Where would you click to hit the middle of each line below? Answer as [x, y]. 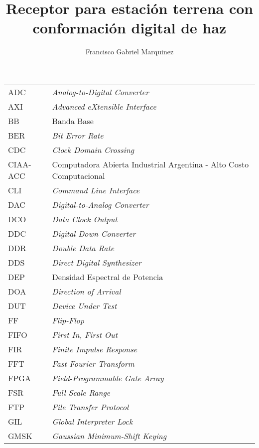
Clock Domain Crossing [93, 149]
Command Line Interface [96, 190]
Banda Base [73, 121]
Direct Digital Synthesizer [97, 262]
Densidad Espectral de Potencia [108, 277]
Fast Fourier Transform [93, 363]
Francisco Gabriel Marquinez [129, 52]
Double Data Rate [83, 248]
